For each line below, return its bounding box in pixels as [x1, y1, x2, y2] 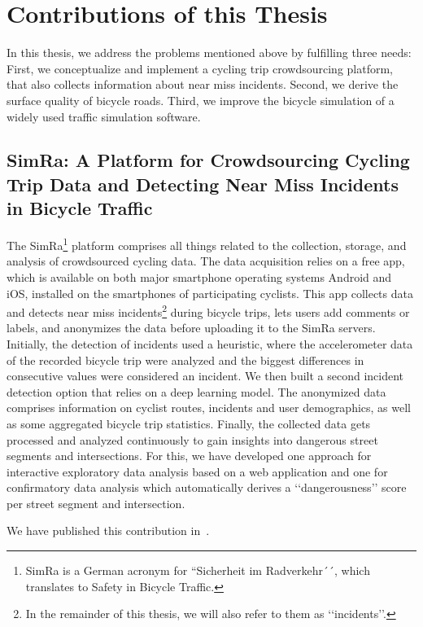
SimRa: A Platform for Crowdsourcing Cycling [7, 147, 410, 173]
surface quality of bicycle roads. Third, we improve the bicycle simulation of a [7, 91, 395, 108]
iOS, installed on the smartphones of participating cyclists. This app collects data [7, 284, 413, 301]
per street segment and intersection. [7, 494, 185, 511]
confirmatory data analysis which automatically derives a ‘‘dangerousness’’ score [7, 479, 407, 496]
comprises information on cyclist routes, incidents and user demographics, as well [7, 399, 412, 416]
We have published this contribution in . [7, 522, 210, 539]
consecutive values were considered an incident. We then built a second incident [7, 367, 404, 384]
